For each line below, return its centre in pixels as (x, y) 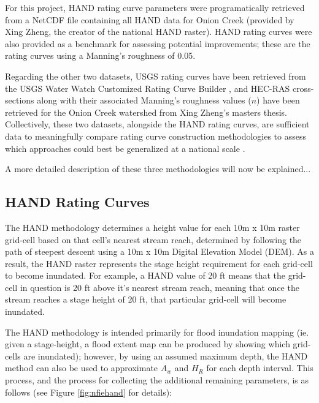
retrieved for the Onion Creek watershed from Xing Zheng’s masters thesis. (146, 112)
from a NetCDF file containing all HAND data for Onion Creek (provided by (150, 19)
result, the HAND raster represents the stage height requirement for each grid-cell (159, 263)
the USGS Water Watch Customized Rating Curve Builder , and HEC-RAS (148, 88)
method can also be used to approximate (82, 368)
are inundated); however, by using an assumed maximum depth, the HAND (166, 356)
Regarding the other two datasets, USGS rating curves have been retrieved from (156, 76)
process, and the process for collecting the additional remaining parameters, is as (157, 380)
